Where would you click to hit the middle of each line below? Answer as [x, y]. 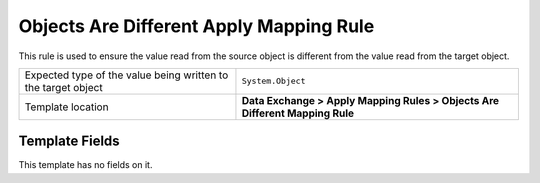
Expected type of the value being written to [126, 75]
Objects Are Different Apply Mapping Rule [196, 26]
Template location [66, 107]
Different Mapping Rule [298, 113]
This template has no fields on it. [85, 165]
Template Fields [69, 141]
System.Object [273, 81]
